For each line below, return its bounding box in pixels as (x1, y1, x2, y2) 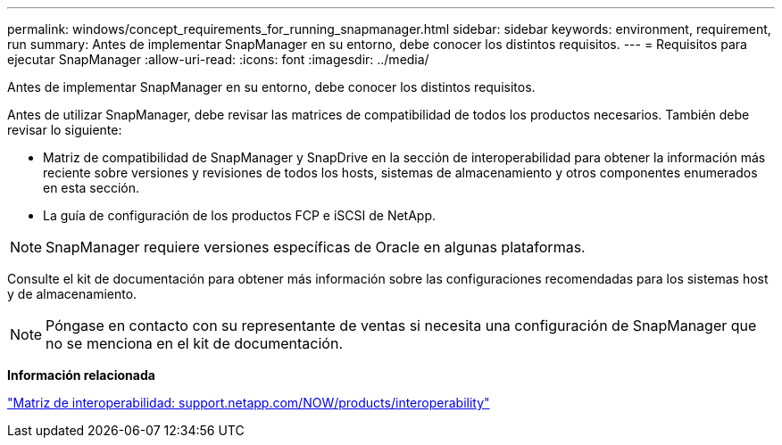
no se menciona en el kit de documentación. (46, 334, 343, 352)
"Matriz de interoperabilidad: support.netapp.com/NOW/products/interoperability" (7, 395, 490, 410)
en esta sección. (43, 180, 140, 195)
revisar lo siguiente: (7, 122, 122, 137)
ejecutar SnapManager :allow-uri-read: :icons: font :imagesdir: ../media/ (7, 52, 429, 67)
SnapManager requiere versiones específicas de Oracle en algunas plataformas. (46, 238, 586, 256)
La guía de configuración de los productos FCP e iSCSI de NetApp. (43, 208, 437, 223)
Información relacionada (7, 367, 155, 383)
